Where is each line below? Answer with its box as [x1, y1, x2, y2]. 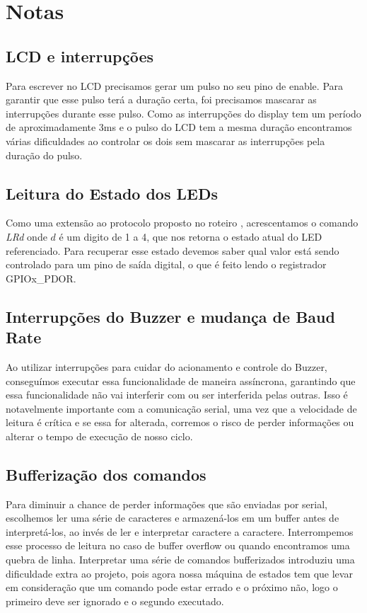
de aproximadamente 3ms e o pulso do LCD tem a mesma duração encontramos [6, 120, 352, 134]
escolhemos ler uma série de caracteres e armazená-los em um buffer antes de [6, 510, 339, 525]
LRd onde [6, 229, 47, 244]
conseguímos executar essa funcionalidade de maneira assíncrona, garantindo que [6, 373, 356, 388]
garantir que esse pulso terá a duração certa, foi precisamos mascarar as [6, 92, 317, 107]
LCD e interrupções [6, 45, 154, 67]
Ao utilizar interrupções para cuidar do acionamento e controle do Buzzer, [6, 359, 327, 374]
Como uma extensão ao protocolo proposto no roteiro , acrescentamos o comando [6, 215, 359, 230]
